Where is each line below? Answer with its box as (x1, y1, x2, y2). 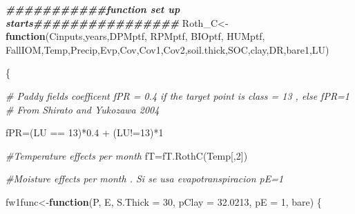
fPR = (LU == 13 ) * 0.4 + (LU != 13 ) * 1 (6, 125, 164, 140)
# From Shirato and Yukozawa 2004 (6, 102, 160, 116)
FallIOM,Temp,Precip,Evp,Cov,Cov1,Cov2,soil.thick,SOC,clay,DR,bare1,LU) (6, 42, 329, 56)
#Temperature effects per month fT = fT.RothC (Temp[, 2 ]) (6, 148, 248, 162)
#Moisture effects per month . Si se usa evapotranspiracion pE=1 (6, 171, 284, 186)
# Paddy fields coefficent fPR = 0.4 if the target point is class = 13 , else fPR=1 (6, 88, 350, 103)
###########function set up (6, 2, 180, 16)
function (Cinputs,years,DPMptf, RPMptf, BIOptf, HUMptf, (6, 29, 265, 43)
